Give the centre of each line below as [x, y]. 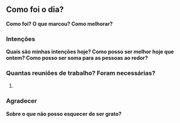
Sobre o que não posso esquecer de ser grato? [64, 114]
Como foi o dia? [35, 10]
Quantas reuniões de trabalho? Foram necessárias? [81, 73]
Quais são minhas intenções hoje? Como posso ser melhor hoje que [90, 52]
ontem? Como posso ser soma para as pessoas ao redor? [77, 58]
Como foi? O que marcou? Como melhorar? [59, 23]
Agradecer [22, 101]
